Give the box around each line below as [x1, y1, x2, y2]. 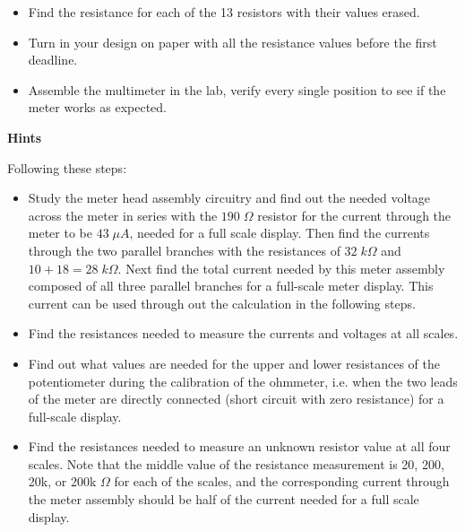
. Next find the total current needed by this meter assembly [117, 258, 445, 277]
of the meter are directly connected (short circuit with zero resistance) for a [28, 389, 444, 408]
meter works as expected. [28, 98, 167, 117]
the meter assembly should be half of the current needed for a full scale [28, 490, 419, 509]
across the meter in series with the [28, 205, 218, 224]
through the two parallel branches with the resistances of [28, 240, 340, 259]
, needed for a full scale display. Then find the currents [129, 223, 430, 242]
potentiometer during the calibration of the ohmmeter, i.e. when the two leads [28, 371, 458, 390]
